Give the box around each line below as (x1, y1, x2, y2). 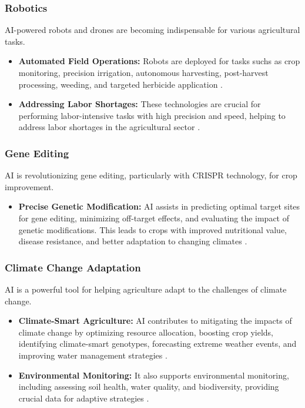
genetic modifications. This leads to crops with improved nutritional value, (18, 223, 287, 235)
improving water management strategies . (18, 349, 167, 361)
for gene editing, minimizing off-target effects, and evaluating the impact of (18, 211, 289, 224)
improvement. (5, 180, 54, 193)
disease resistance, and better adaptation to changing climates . (18, 235, 247, 247)
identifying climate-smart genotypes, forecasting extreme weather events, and (18, 337, 297, 350)
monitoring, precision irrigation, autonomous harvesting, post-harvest (18, 67, 269, 78)
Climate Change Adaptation (5, 260, 141, 274)
